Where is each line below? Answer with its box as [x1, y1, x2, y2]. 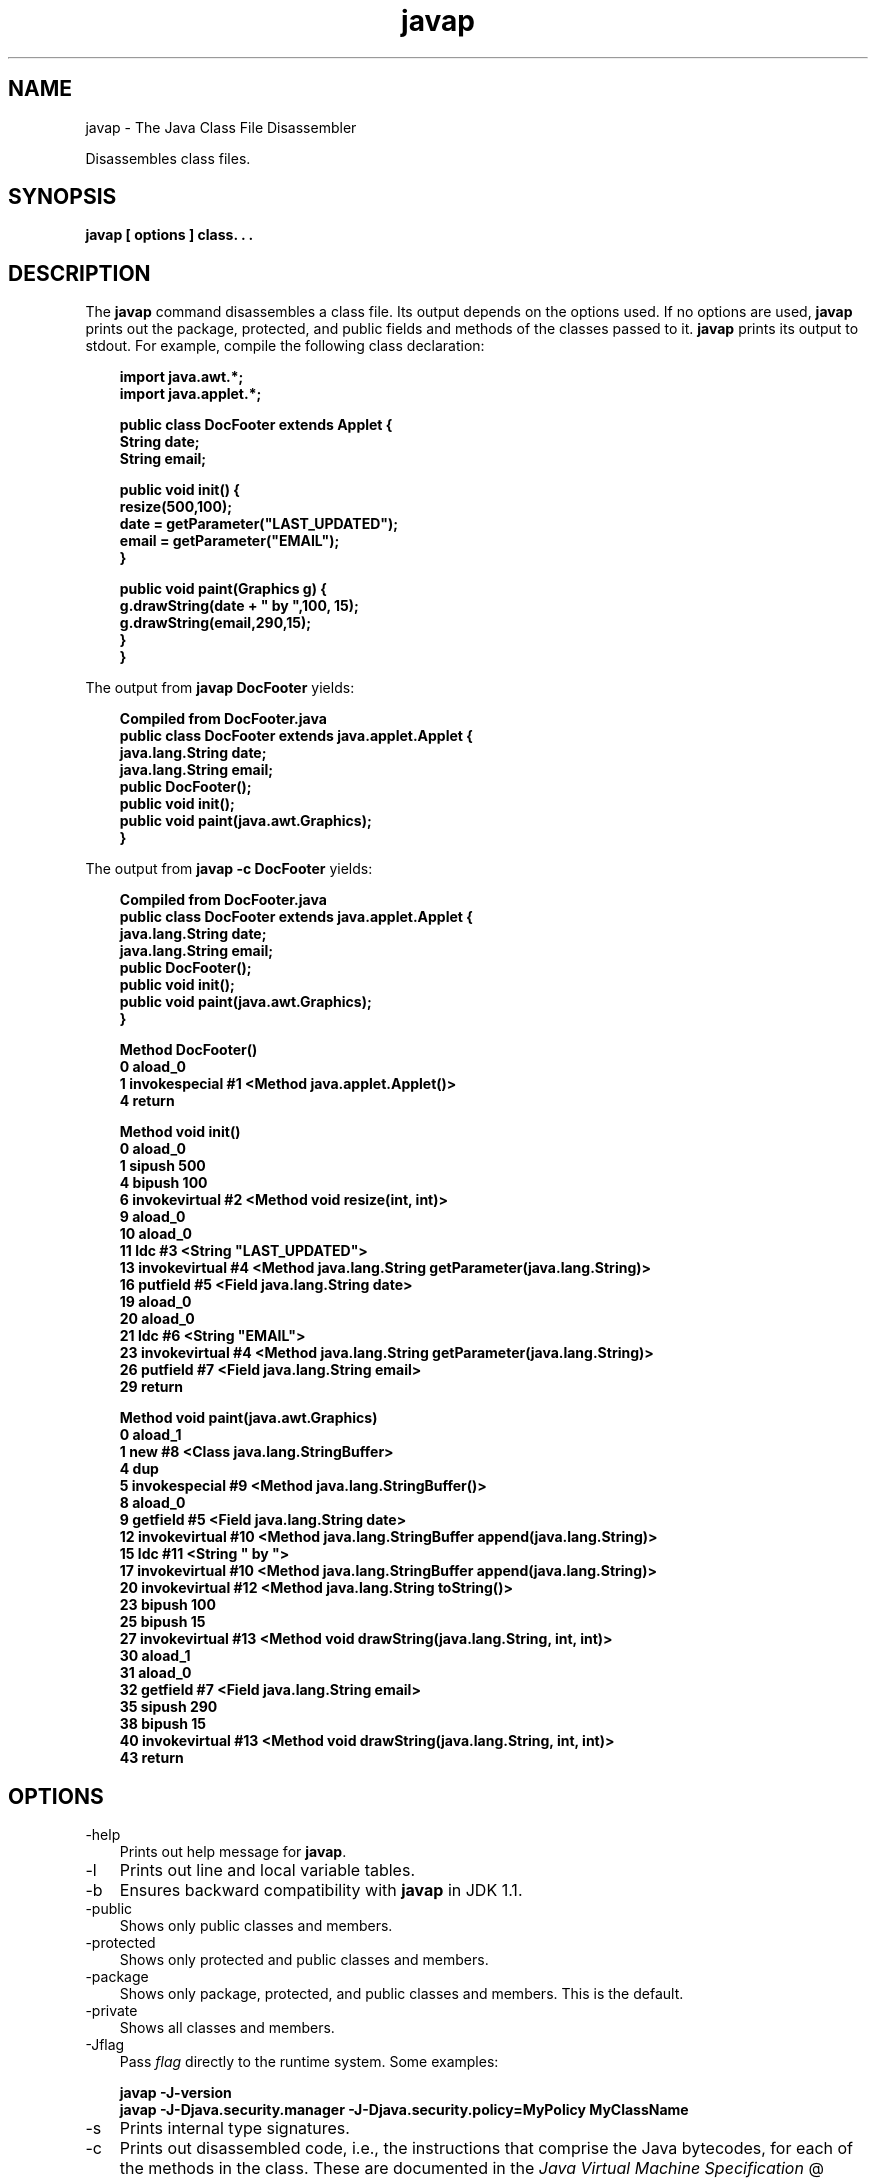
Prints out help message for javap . [119, 1843, 347, 1861]
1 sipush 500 [119, 1157, 206, 1175]
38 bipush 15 [119, 1715, 207, 1733]
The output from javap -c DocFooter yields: [85, 860, 373, 878]
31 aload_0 [119, 1664, 192, 1682]
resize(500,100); [119, 498, 233, 516]
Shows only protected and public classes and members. [119, 1951, 489, 1969]
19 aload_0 [119, 1293, 192, 1311]
